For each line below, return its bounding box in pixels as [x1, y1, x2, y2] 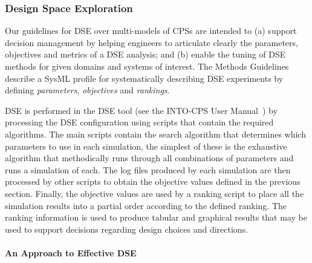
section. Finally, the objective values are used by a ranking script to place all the [5, 187, 304, 199]
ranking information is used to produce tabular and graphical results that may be [5, 211, 307, 224]
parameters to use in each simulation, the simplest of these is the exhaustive [5, 139, 287, 152]
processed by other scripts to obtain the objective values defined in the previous [5, 175, 301, 188]
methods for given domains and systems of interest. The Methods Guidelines [5, 60, 289, 72]
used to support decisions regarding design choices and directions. [5, 222, 249, 235]
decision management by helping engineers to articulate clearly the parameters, [5, 36, 298, 48]
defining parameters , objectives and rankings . [5, 84, 170, 96]
